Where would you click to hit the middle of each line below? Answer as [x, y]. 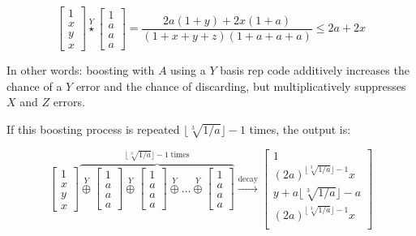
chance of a [34, 86]
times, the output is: [300, 129]
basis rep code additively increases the [315, 70]
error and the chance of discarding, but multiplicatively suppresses [241, 86]
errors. [69, 102]
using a [188, 70]
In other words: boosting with [81, 70]
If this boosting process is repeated [93, 129]
